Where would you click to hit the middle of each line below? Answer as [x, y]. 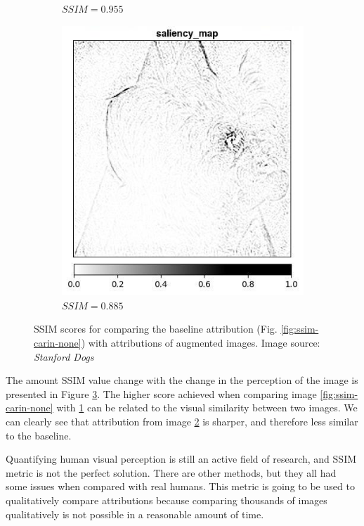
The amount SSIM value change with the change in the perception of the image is [182, 380]
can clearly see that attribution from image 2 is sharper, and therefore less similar [182, 421]
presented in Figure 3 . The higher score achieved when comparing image [161, 393]
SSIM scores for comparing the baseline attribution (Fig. [156, 329]
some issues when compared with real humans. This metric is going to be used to [180, 486]
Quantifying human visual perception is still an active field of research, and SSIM [181, 459]
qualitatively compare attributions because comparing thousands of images [167, 500]
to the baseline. [39, 435]
